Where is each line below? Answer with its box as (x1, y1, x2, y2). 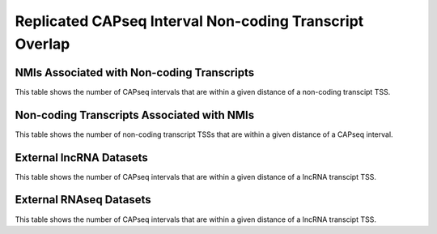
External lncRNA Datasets (15, 151, 149, 164)
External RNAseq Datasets (15, 193, 151, 206)
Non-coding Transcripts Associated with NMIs (15, 108, 255, 121)
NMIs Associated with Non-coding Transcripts (15, 66, 255, 79)
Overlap (15, 35, 70, 53)
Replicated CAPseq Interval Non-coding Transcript (15, 12, 364, 30)
